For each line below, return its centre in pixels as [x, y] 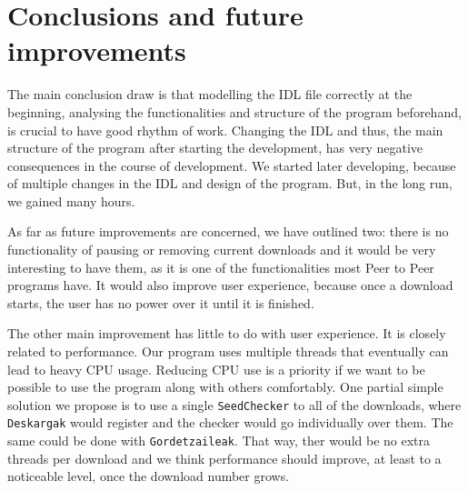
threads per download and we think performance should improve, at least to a [224, 458]
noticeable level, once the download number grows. [149, 476]
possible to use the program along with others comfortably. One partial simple [225, 387]
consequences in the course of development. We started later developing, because [232, 165]
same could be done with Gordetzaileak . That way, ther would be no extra [219, 441]
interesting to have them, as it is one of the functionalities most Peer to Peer [221, 267]
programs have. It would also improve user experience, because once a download [230, 285]
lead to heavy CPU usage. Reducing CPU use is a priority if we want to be [216, 369]
